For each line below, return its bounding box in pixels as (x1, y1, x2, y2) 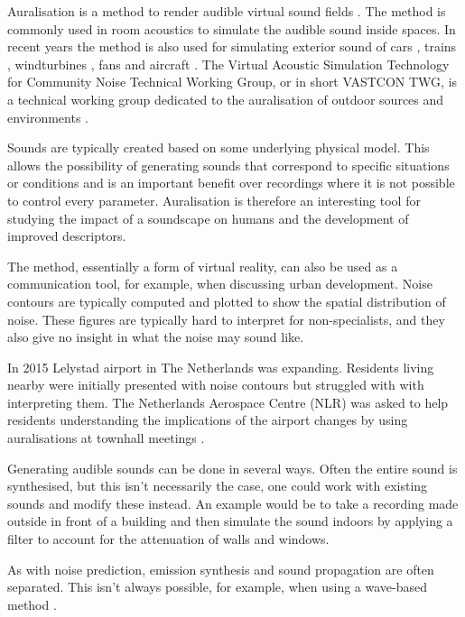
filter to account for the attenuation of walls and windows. (7, 530, 330, 548)
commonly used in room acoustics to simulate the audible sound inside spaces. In (7, 19, 456, 38)
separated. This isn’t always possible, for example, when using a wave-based (7, 577, 427, 596)
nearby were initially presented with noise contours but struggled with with (7, 375, 424, 394)
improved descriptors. (7, 226, 126, 245)
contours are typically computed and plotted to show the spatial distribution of (7, 291, 446, 310)
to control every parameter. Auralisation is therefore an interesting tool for (7, 190, 421, 209)
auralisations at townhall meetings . (7, 428, 205, 447)
